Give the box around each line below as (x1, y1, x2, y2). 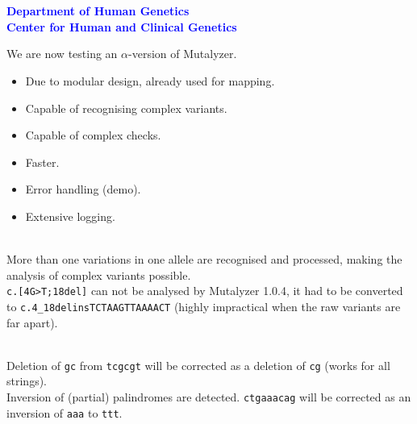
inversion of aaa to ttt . (6, 404, 123, 421)
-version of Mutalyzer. (128, 45, 237, 62)
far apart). (6, 314, 58, 330)
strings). (6, 372, 47, 389)
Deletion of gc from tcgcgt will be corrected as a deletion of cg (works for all (6, 356, 390, 373)
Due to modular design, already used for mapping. (25, 72, 275, 89)
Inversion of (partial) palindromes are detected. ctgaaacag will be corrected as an (6, 389, 411, 405)
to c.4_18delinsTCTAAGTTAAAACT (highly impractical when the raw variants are (6, 297, 401, 314)
